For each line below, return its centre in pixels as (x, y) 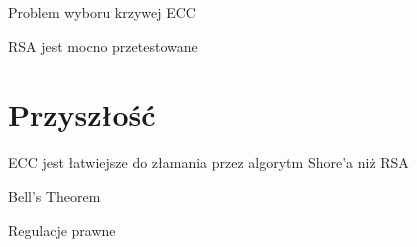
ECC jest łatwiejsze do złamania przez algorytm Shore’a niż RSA (208, 162)
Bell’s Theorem (54, 195)
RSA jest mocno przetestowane (103, 45)
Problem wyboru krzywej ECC (102, 12)
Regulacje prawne (62, 229)
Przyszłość (82, 114)
